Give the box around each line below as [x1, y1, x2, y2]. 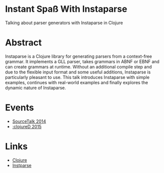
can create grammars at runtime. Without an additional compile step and [5, 64, 152, 69]
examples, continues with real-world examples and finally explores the [5, 79, 148, 85]
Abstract [5, 37, 42, 48]
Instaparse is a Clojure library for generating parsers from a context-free [5, 53, 152, 59]
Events [5, 102, 34, 113]
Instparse [12, 162, 32, 168]
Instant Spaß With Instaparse [5, 3, 128, 15]
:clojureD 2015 [12, 123, 42, 129]
